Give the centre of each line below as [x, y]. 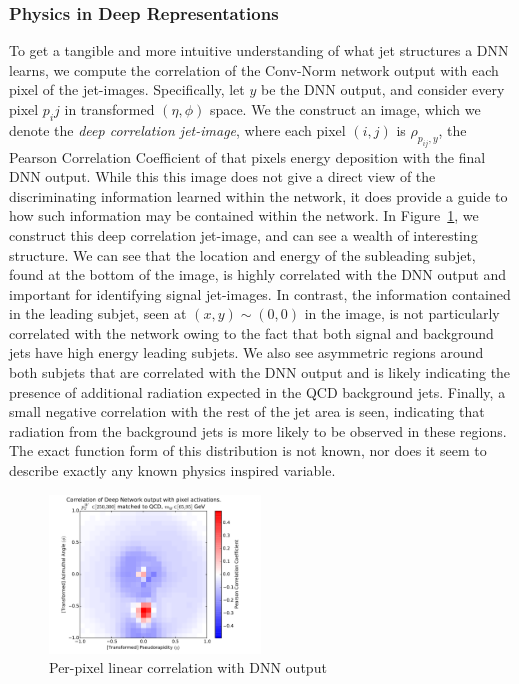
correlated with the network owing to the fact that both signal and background [251, 332]
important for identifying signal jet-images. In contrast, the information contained [260, 293]
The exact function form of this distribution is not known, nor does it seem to [248, 450]
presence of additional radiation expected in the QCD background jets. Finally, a [257, 391]
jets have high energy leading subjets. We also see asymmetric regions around [246, 352]
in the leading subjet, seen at [98, 313]
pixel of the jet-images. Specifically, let [127, 89]
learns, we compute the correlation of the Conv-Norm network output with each [254, 69]
